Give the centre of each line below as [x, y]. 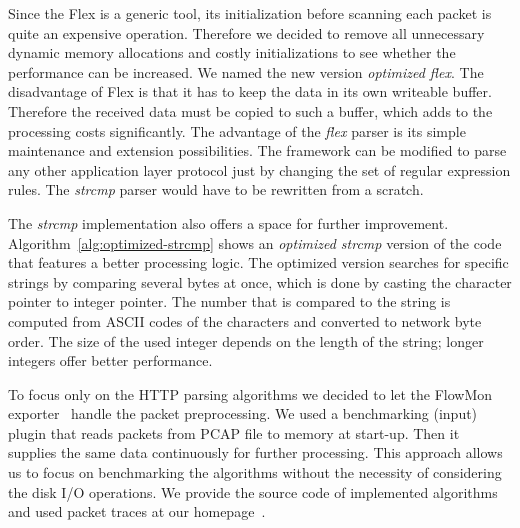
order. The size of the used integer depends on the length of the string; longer [246, 340]
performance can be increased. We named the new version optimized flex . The [246, 71]
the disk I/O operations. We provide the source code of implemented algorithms [253, 491]
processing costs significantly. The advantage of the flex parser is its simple [237, 130]
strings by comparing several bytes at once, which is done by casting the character [260, 281]
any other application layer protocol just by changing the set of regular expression [259, 169]
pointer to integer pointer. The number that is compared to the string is [229, 301]
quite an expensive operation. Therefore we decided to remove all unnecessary [246, 32]
